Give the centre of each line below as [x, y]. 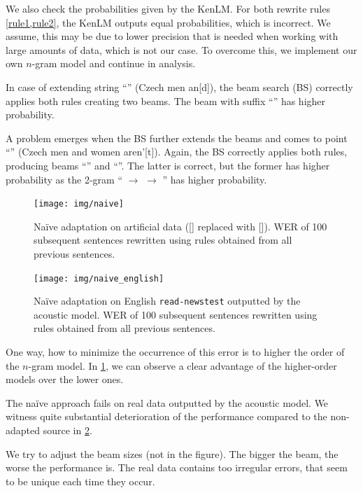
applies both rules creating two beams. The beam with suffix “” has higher [166, 100]
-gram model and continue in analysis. [114, 63]
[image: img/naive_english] [99, 278]
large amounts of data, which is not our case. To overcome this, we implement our [181, 49]
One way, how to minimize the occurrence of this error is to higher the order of [175, 352]
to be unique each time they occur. [80, 481]
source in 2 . [67, 430]
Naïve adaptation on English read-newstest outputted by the [167, 301]
